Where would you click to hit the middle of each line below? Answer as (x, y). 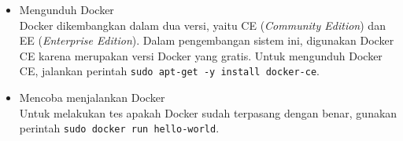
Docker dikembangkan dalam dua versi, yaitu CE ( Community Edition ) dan (202, 25)
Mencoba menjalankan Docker (92, 98)
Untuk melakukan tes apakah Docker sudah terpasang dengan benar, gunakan (208, 112)
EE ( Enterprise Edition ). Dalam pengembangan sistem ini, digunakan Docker (207, 40)
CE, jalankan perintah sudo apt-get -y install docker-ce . (170, 71)
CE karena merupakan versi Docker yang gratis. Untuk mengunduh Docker (201, 55)
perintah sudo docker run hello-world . (119, 128)
